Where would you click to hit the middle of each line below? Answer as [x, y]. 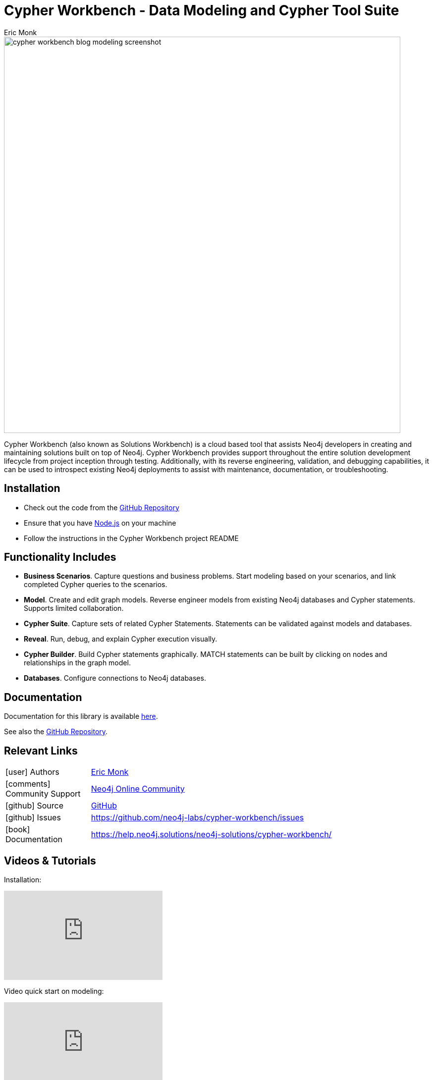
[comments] [28, 784]
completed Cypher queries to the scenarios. [96, 585]
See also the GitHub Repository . [56, 732]
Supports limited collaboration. [74, 608]
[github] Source [34, 806]
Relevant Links [41, 751]
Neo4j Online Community [138, 789]
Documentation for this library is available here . [81, 716]
